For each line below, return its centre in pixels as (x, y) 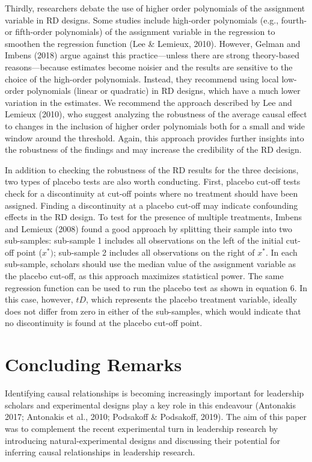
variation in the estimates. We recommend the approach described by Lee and (148, 102)
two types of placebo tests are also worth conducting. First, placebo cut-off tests (153, 181)
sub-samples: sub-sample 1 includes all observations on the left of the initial (144, 240)
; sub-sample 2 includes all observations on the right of (154, 252)
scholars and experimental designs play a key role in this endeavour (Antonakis (151, 405)
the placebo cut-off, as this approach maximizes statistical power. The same (144, 276)
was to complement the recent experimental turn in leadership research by (142, 428)
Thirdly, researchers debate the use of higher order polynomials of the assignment (155, 8)
